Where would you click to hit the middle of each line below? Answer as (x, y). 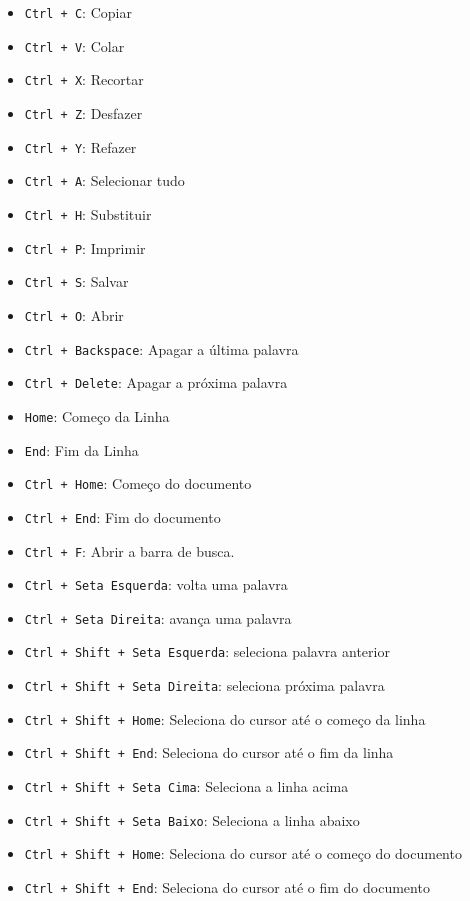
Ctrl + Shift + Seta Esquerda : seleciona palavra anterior (207, 651)
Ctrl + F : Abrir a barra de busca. (129, 550)
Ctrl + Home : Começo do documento (138, 483)
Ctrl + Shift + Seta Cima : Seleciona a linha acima (186, 786)
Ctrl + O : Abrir (74, 314)
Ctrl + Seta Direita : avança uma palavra (158, 617)
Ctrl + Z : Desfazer (83, 112)
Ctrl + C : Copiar (78, 12)
